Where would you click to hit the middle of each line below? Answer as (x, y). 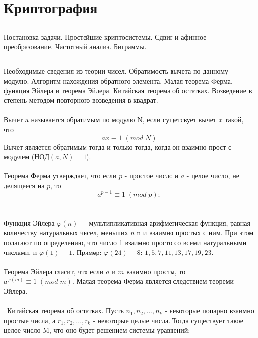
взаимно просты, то (156, 271)
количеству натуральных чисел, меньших (66, 232)
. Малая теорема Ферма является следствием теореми (153, 281)
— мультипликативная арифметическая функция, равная (165, 222)
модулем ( (19, 156)
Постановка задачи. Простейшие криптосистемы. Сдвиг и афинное (105, 37)
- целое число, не (213, 176)
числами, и (21, 252)
